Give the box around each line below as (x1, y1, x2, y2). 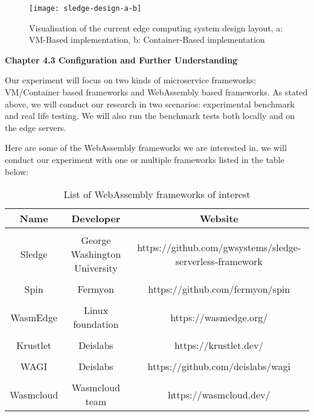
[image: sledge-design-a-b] (29, 4, 142, 13)
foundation (73, 317, 119, 331)
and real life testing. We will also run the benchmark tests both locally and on (5, 109, 295, 122)
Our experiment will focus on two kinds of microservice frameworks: (5, 74, 257, 86)
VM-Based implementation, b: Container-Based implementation (29, 33, 265, 46)
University (74, 261, 118, 275)
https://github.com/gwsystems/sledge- (137, 240, 301, 254)
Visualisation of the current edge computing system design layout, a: (29, 21, 283, 34)
